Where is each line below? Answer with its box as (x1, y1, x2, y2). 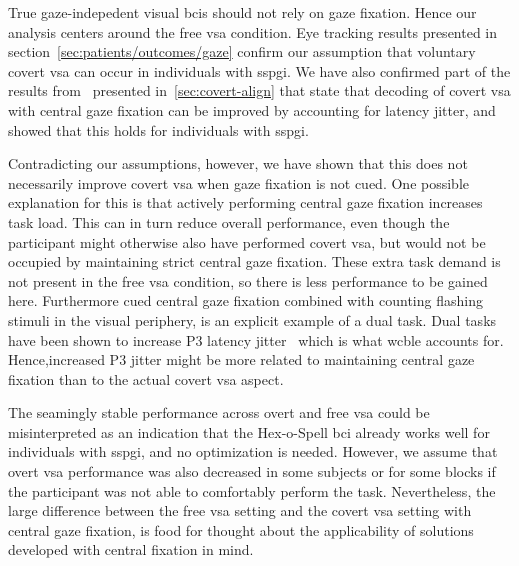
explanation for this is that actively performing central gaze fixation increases (8, 192, 483, 213)
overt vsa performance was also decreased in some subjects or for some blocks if (8, 461, 496, 482)
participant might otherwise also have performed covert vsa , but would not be (8, 231, 486, 252)
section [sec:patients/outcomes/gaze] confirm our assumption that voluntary (8, 41, 476, 62)
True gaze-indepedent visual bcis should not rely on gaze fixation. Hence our (8, 2, 477, 22)
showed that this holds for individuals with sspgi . (8, 119, 309, 140)
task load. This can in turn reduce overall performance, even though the (8, 211, 450, 232)
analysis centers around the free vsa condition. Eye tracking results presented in (8, 21, 498, 42)
